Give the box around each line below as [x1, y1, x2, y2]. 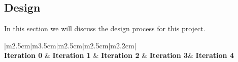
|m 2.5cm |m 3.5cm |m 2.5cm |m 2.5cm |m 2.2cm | [4, 40, 137, 50]
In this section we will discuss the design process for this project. [4, 23, 206, 34]
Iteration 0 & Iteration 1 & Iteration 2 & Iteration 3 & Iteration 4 [4, 50, 234, 60]
